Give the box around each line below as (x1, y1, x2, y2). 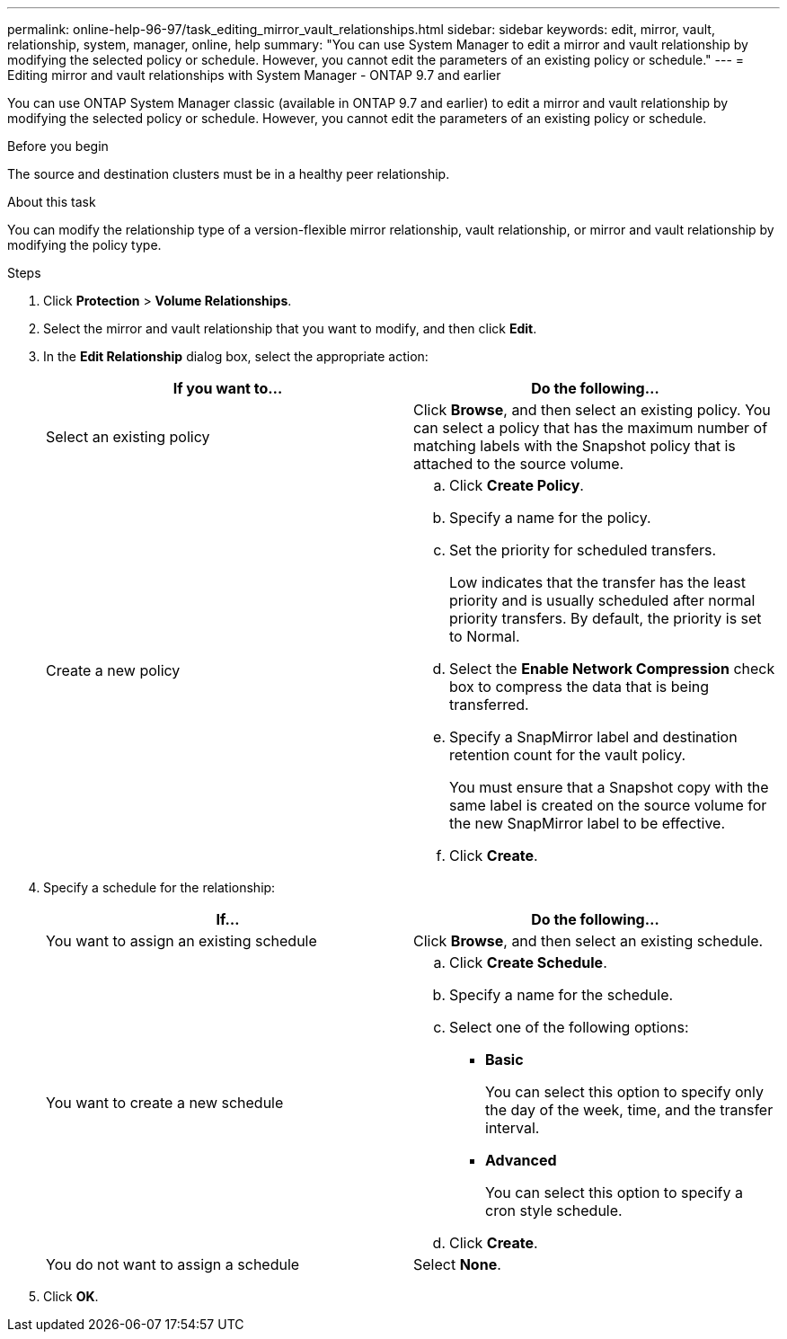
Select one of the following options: (449, 1018, 689, 1036)
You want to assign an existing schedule (46, 932, 317, 950)
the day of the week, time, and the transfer (485, 1101, 774, 1119)
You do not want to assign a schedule (46, 1255, 300, 1273)
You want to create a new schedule (46, 1094, 284, 1112)
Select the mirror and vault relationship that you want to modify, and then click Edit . (43, 321, 537, 336)
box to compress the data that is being (449, 678, 710, 696)
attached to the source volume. (413, 455, 624, 473)
